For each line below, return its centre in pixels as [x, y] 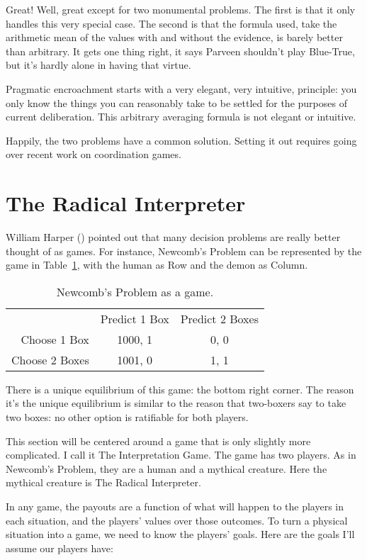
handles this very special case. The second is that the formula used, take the [171, 23]
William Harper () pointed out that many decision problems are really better [173, 237]
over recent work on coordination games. [94, 154]
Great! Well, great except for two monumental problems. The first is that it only [181, 9]
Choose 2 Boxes [50, 359]
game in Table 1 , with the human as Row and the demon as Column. [157, 265]
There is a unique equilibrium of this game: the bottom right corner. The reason [180, 389]
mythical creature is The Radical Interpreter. [103, 482]
